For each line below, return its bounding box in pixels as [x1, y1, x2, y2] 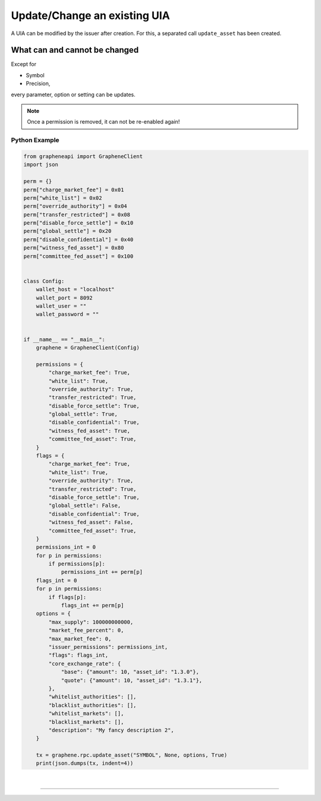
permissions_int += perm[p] [61, 569, 143, 576]
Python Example [11, 136, 59, 144]
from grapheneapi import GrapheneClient [23, 153, 143, 160]
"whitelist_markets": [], [48, 710, 124, 717]
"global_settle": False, [48, 502, 121, 509]
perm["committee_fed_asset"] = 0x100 [23, 253, 134, 260]
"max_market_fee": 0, [48, 635, 112, 642]
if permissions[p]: [48, 560, 105, 567]
